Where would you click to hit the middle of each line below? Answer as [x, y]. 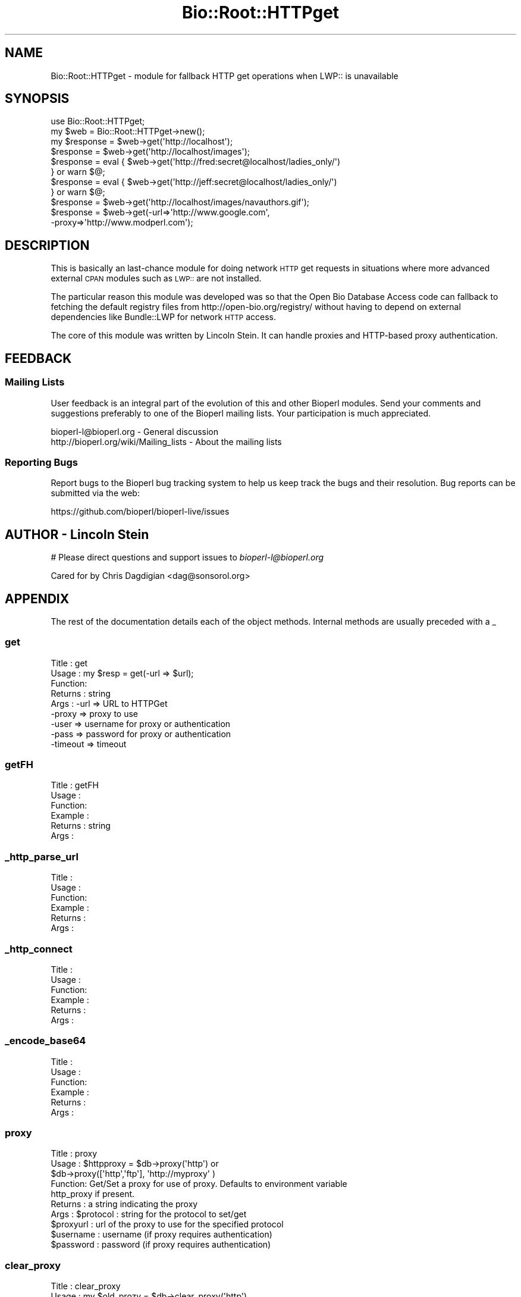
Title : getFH [75, 785]
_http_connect [39, 949]
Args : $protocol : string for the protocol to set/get [149, 1214]
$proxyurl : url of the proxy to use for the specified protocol [167, 1224]
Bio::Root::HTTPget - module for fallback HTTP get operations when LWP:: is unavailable [225, 76]
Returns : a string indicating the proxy [124, 1204]
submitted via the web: [95, 493]
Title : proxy [74, 1154]
